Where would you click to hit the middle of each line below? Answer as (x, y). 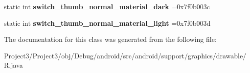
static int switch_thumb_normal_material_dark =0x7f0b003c (107, 6)
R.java (13, 65)
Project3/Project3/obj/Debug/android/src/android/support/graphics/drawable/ (125, 55)
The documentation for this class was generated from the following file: (110, 39)
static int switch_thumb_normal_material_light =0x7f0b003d (107, 23)
